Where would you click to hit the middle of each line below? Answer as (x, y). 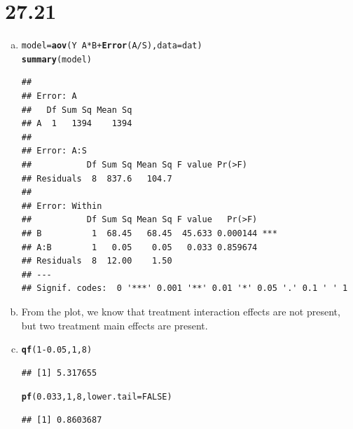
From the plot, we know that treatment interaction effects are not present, (181, 311)
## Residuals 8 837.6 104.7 (97, 178)
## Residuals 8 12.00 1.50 (97, 261)
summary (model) (57, 59)
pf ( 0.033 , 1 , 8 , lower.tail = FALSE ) (97, 397)
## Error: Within (62, 206)
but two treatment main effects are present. (115, 325)
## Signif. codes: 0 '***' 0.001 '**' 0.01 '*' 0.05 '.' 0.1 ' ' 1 (185, 288)
